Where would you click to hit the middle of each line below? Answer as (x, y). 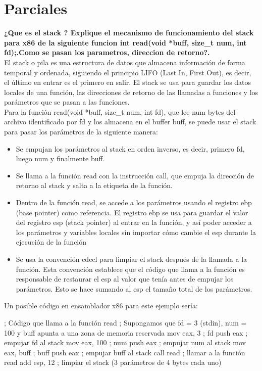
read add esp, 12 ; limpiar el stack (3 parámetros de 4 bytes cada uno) (113, 362)
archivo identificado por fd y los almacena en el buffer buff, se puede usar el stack (130, 122)
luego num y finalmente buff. (60, 158)
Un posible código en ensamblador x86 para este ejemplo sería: (101, 306)
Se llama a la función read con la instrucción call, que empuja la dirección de (135, 175)
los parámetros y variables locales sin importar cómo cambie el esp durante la (136, 232)
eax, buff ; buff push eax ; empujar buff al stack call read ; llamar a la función (125, 352)
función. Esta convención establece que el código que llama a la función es (130, 269)
